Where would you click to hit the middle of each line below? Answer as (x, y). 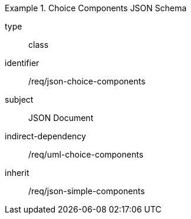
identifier (22, 63)
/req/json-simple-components (87, 191)
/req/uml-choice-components (86, 154)
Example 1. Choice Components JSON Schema (96, 8)
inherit (17, 173)
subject (19, 99)
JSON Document (61, 118)
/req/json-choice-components (87, 81)
